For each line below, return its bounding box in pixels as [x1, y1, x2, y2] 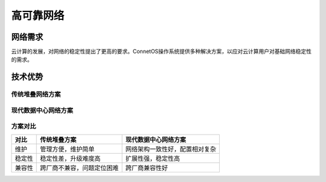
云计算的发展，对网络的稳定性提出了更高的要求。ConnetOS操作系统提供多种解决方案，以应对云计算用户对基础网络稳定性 [11, 48, 312, 55]
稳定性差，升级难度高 [40, 154, 101, 162]
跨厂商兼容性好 [125, 163, 168, 172]
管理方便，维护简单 [40, 145, 95, 153]
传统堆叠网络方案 [11, 90, 61, 99]
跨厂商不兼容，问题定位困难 [40, 163, 119, 172]
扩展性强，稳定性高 [125, 154, 181, 162]
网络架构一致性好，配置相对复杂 [125, 145, 217, 153]
